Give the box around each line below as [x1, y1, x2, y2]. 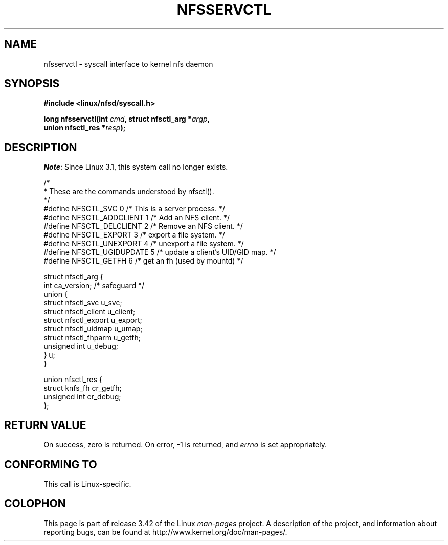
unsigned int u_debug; [43, 342, 119, 351]
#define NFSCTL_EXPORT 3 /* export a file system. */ [43, 230, 225, 240]
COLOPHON [4, 497, 66, 510]
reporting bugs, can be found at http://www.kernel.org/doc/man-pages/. [43, 527, 287, 536]
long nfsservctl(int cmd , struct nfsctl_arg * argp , [43, 114, 210, 124]
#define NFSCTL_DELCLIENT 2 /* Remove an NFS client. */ [43, 222, 243, 231]
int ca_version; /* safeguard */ [43, 281, 144, 290]
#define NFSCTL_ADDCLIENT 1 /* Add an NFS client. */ [43, 213, 230, 222]
